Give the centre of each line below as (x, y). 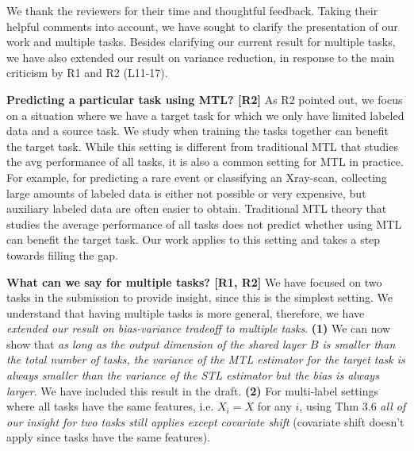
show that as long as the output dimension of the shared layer (156, 343)
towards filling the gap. (62, 254)
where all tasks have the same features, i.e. (110, 406)
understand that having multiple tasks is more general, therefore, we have (186, 312)
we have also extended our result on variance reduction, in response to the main (201, 57)
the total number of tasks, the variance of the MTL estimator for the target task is (206, 359)
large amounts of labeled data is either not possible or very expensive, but (186, 193)
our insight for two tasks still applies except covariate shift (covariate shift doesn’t (205, 421)
